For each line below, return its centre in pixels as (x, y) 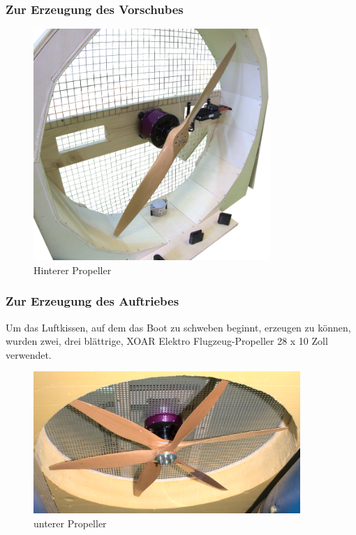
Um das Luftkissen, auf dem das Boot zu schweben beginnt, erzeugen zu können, (178, 327)
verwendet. (29, 354)
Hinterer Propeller (73, 270)
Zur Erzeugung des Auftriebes (92, 301)
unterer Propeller (70, 523)
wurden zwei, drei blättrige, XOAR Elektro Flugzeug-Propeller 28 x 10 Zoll (167, 341)
